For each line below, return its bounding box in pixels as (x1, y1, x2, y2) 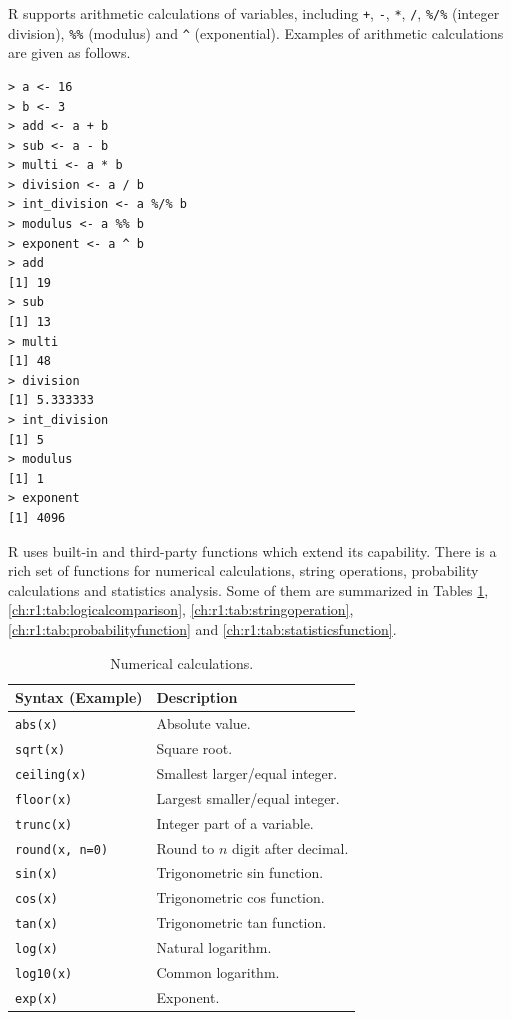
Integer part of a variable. (156, 812, 314, 833)
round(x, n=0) (15, 842, 109, 857)
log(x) (15, 942, 58, 957)
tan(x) (15, 917, 58, 932)
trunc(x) (15, 817, 73, 832)
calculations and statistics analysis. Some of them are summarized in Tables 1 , (8, 579, 489, 600)
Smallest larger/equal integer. (156, 762, 338, 783)
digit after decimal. (232, 837, 349, 858)
